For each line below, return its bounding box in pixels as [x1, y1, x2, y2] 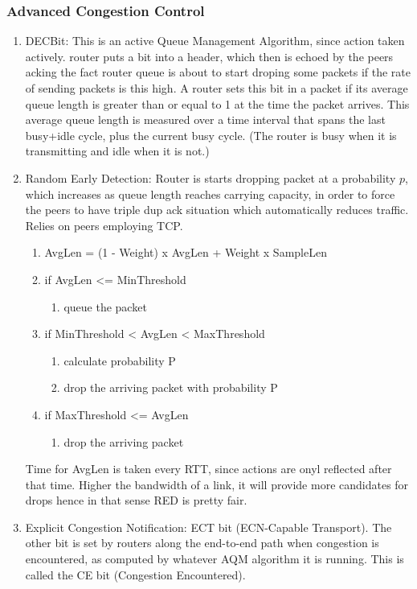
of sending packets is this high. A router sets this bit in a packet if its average [25, 80, 408, 96]
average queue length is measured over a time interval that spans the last [25, 111, 386, 128]
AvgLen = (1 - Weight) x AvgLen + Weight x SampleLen [44, 244, 327, 261]
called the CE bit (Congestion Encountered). [25, 566, 246, 583]
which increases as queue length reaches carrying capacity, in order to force [25, 185, 395, 202]
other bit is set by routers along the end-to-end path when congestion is [25, 534, 379, 551]
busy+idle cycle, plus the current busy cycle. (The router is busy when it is [25, 126, 397, 143]
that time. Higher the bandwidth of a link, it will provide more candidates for [25, 476, 409, 492]
